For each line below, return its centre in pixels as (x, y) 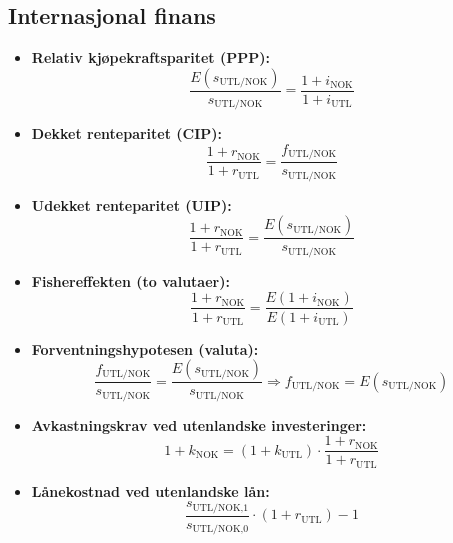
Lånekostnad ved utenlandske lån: (150, 490)
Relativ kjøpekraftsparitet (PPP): (150, 57)
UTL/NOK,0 (220, 529)
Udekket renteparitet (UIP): (131, 204)
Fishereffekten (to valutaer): (130, 280)
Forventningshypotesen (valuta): (145, 348)
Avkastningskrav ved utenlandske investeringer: (199, 424)
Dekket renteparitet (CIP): (127, 133)
